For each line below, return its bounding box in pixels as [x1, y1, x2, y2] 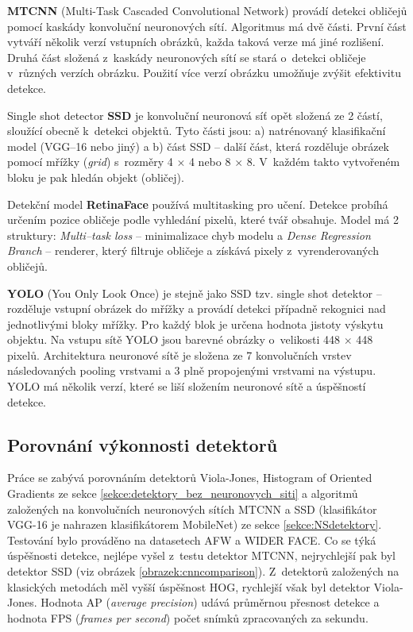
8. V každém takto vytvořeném [246, 153, 400, 170]
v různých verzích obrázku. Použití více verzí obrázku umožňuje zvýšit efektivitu [7, 64, 401, 81]
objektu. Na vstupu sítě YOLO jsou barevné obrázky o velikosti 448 [7, 331, 341, 348]
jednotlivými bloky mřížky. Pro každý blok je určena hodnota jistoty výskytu [7, 315, 384, 332]
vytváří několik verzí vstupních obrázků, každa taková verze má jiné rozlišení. [7, 33, 384, 50]
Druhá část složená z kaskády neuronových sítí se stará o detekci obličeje [7, 48, 366, 65]
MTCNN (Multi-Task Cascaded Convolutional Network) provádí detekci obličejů [7, 2, 407, 18]
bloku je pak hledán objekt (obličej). [7, 168, 184, 185]
